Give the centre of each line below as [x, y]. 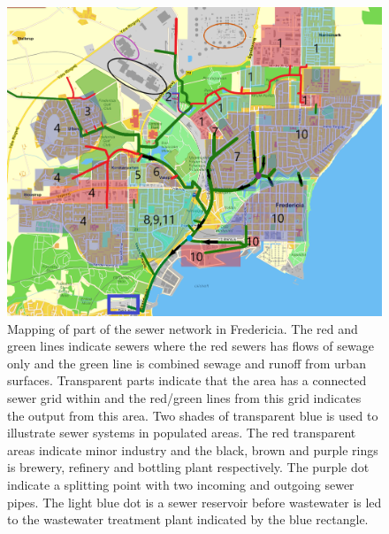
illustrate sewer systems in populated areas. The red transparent [182, 433]
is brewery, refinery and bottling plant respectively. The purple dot [188, 467]
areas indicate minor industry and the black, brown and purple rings [193, 449]
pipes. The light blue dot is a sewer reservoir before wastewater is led [194, 502]
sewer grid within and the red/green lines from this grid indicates [184, 397]
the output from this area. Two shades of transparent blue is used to [193, 415]
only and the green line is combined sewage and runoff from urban [187, 363]
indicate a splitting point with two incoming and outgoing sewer [181, 484]
